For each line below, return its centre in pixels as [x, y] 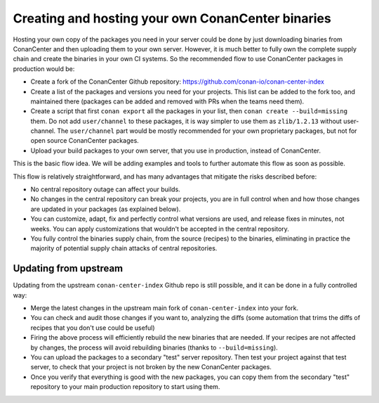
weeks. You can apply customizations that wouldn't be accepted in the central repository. [160, 229]
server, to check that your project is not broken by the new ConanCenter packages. [151, 367]
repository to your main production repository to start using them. [125, 387]
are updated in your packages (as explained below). [106, 209]
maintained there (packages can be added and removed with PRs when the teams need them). [167, 101]
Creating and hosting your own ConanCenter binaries [172, 18]
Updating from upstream [68, 268]
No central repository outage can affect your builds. [105, 189]
